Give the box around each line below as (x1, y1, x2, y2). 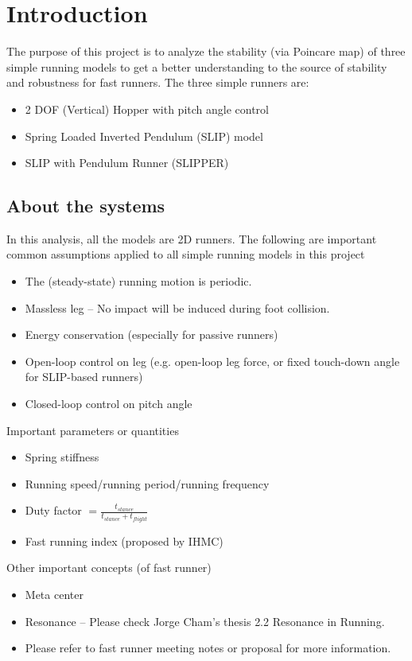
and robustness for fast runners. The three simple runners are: (6, 74, 309, 91)
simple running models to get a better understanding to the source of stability (6, 58, 387, 75)
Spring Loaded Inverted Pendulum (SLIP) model (25, 127, 263, 144)
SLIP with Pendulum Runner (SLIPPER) (25, 154, 229, 171)
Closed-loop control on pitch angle (25, 395, 192, 412)
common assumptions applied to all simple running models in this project (6, 246, 365, 262)
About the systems (6, 193, 165, 218)
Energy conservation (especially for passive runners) (25, 326, 278, 343)
